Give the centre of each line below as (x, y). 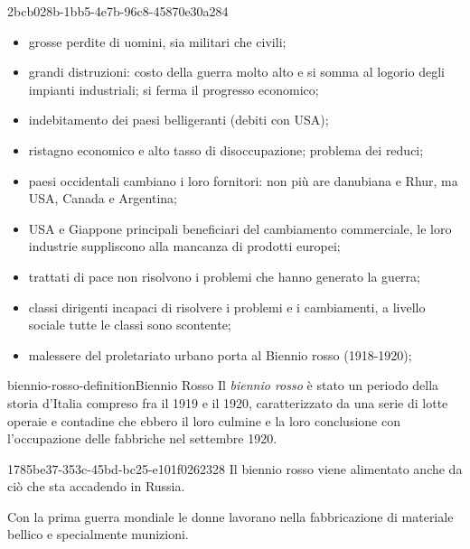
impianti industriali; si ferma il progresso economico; (174, 89)
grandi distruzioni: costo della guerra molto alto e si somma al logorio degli (236, 72)
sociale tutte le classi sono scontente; (130, 325)
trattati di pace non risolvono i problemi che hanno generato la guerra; (224, 276)
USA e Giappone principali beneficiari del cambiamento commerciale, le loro (240, 228)
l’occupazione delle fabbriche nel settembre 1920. (142, 438)
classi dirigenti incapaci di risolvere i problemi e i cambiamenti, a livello (227, 307)
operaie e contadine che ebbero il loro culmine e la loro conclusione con (204, 420)
